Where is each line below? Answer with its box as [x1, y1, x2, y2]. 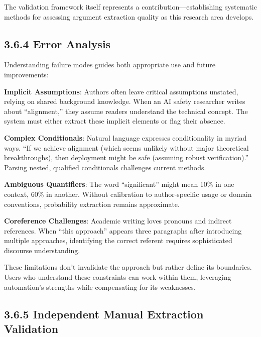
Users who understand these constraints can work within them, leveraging [4, 272, 231, 282]
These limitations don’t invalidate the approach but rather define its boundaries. [4, 262, 252, 272]
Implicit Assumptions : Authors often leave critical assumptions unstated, [4, 86, 238, 96]
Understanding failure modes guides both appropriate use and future [4, 59, 215, 70]
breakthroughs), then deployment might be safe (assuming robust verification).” [4, 152, 249, 163]
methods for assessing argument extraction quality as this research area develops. [4, 11, 254, 22]
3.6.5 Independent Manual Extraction [4, 306, 204, 321]
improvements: [4, 69, 49, 79]
